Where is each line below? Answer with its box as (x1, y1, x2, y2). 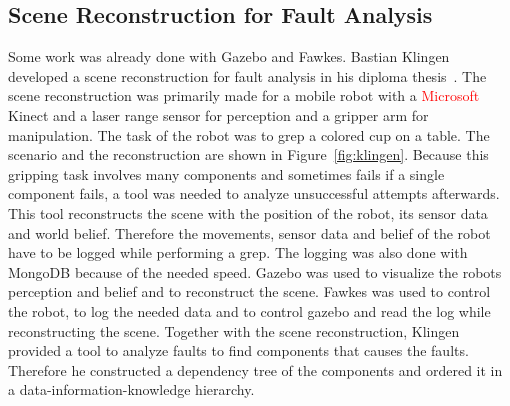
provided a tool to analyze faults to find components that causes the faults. (8, 340, 469, 361)
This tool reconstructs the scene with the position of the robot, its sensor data (8, 202, 488, 223)
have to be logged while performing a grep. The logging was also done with (8, 242, 468, 263)
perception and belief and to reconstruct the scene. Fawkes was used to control (8, 281, 491, 302)
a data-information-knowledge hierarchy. (8, 379, 255, 400)
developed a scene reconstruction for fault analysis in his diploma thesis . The (8, 65, 487, 86)
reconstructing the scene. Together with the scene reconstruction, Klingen (8, 320, 460, 341)
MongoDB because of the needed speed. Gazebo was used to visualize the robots (8, 261, 502, 282)
